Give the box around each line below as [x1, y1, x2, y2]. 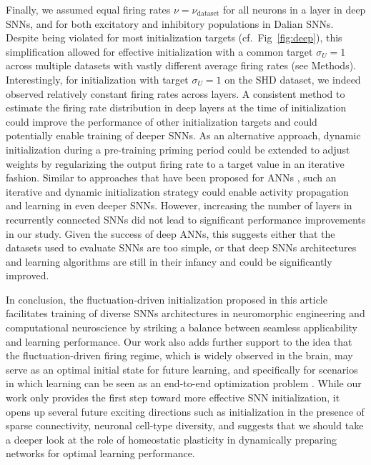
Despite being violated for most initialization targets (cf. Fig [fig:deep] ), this [6, 30, 342, 45]
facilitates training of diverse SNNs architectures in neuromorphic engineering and [6, 306, 365, 321]
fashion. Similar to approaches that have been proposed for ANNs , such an [6, 170, 337, 185]
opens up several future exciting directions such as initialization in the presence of [6, 404, 365, 419]
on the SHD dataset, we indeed [224, 71, 361, 86]
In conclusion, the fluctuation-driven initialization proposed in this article [6, 291, 327, 306]
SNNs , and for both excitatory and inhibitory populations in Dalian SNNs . [6, 16, 334, 31]
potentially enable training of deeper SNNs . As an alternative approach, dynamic [6, 128, 361, 143]
